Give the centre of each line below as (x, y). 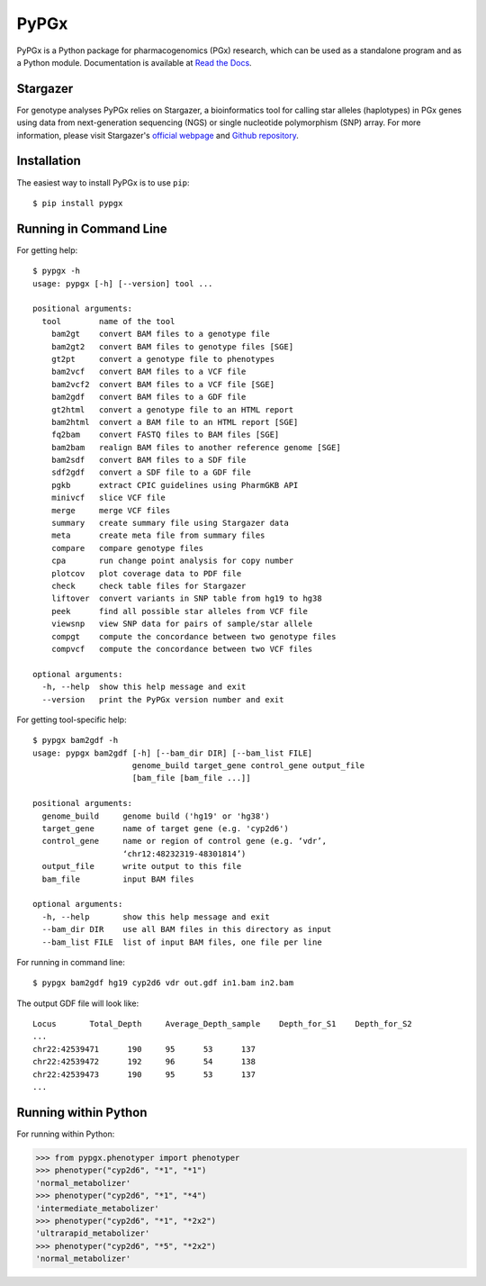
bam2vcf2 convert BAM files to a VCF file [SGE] (162, 384)
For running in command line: (71, 962)
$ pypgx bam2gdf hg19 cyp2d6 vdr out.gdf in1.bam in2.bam (163, 983)
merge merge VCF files (111, 510)
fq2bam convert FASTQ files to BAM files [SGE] (165, 435)
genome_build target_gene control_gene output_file (248, 766)
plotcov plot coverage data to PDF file (146, 573)
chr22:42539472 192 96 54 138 (144, 1062)
